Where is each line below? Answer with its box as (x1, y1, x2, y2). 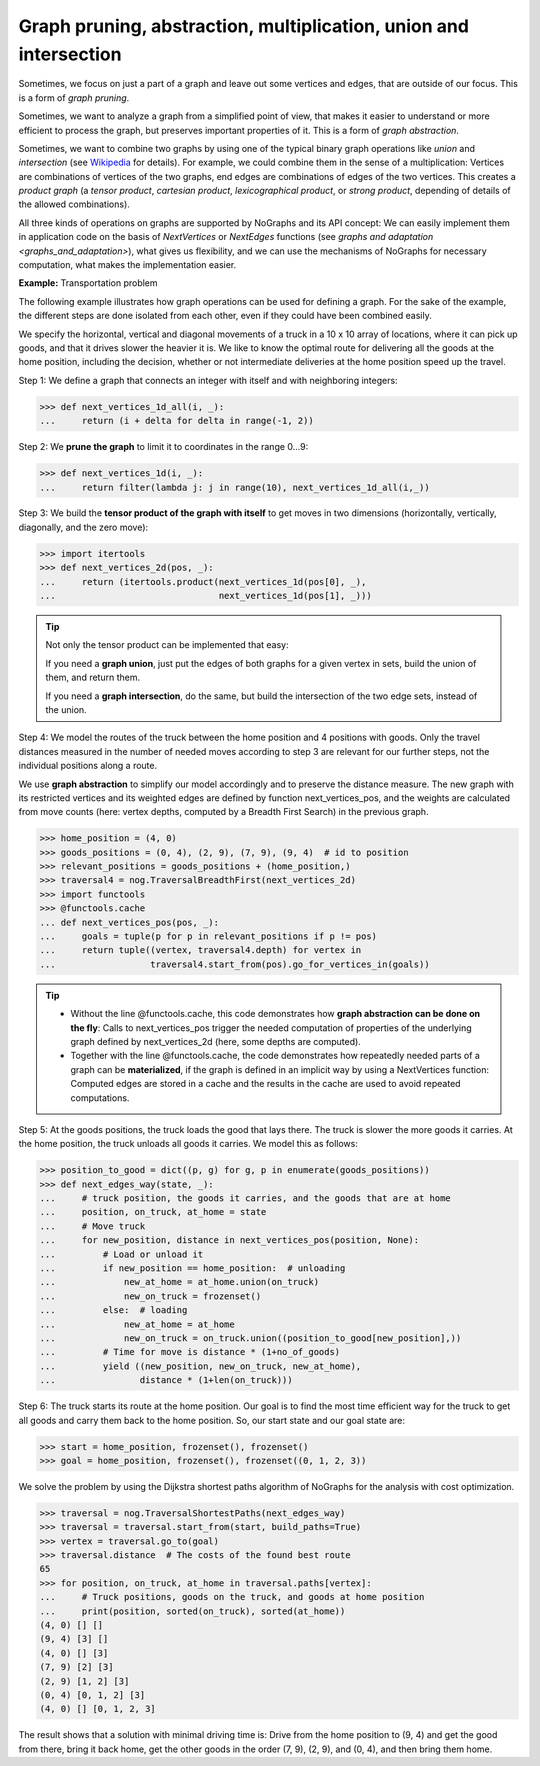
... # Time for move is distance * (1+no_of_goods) (39, 1346, 341, 1358)
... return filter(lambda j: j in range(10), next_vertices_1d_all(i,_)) (39, 481, 430, 493)
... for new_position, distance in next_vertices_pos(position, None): (39, 1235, 420, 1246)
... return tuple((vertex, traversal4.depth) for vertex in (39, 945, 362, 956)
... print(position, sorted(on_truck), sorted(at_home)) (39, 1605, 346, 1617)
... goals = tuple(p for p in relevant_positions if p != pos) (39, 931, 378, 942)
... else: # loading (39, 1305, 188, 1316)
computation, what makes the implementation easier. (18, 259, 237, 271)
